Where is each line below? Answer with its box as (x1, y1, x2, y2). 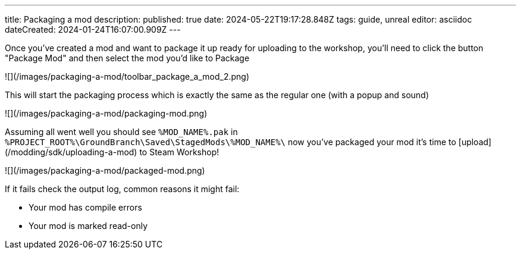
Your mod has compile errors (29, 202, 142, 212)
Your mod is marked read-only (29, 221, 148, 231)
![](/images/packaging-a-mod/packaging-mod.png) (5, 108, 208, 118)
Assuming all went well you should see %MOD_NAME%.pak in (5, 127, 238, 137)
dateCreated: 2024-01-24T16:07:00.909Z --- (5, 24, 181, 35)
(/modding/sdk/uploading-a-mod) (5, 147, 137, 157)
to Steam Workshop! (139, 147, 219, 157)
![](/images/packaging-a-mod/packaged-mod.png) (5, 165, 205, 175)
